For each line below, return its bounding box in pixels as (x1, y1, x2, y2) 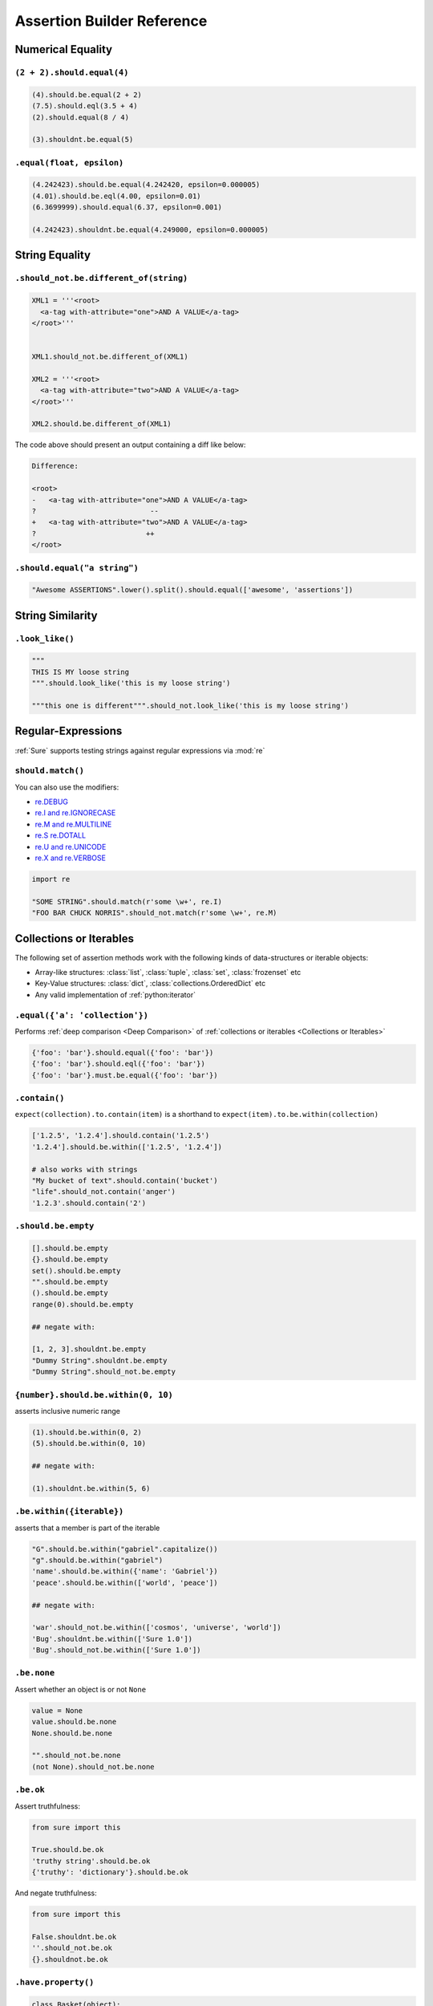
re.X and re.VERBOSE (34, 853, 106, 863)
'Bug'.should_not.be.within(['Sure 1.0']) (31, 1646, 201, 1655)
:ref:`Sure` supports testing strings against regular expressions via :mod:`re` (14, 745, 265, 755)
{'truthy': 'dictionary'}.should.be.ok (31, 1868, 188, 1877)
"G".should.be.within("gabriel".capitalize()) (31, 1545, 218, 1553)
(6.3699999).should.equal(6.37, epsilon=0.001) (31, 203, 222, 212)
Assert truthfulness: (14, 1801, 80, 1811)
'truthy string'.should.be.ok (31, 1856, 151, 1866)
